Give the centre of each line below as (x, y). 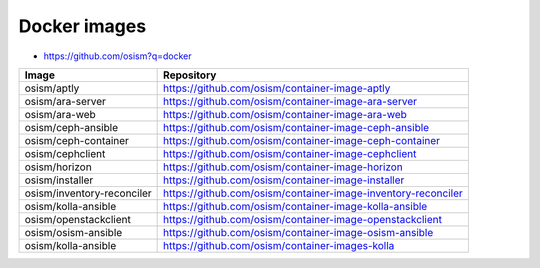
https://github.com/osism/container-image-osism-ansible (298, 232)
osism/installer (59, 180)
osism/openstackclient (78, 219)
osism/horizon (58, 167)
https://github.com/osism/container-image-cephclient (290, 153)
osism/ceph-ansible (71, 127)
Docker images (82, 26)
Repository (190, 75)
